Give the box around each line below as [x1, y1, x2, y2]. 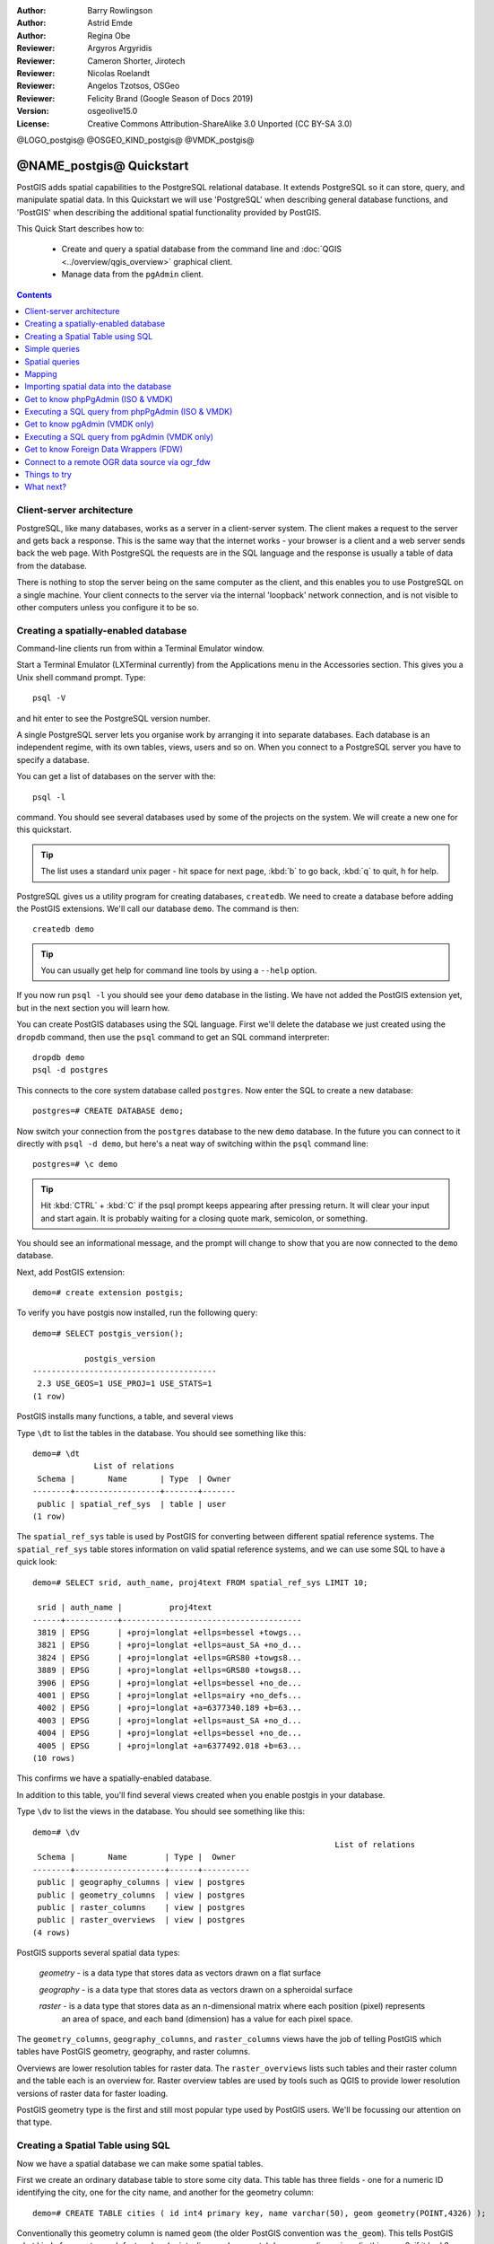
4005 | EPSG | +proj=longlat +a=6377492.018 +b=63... [37, 1740, 302, 1750]
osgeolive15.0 [87, 106, 138, 117]
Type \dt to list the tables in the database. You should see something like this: [16, 1427, 307, 1438]
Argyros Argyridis [87, 43, 152, 54]
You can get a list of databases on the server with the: [16, 771, 217, 782]
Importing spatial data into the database [24, 381, 172, 392]
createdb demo [32, 925, 94, 934]
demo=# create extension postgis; [32, 1288, 184, 1298]
